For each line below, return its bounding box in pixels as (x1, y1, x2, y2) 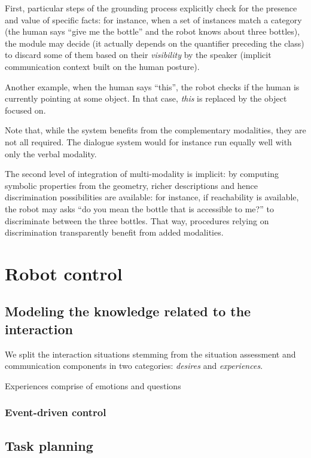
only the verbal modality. (5, 147, 97, 160)
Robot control (5, 261, 123, 285)
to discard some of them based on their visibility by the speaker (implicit (5, 48, 272, 61)
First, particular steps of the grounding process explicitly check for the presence (5, 2, 297, 14)
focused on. (5, 103, 46, 116)
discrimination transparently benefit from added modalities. (5, 226, 224, 239)
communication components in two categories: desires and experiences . (5, 359, 263, 372)
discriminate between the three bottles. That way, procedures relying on (5, 214, 269, 227)
